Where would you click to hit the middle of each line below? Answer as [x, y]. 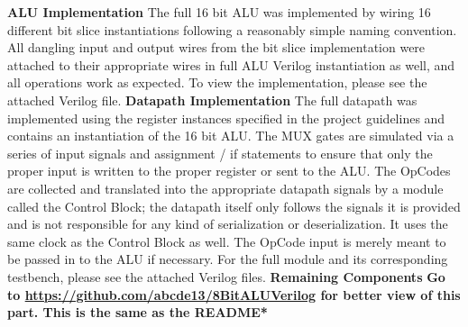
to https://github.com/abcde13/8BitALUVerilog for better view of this [234, 294]
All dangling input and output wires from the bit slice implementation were [216, 47]
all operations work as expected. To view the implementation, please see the [217, 82]
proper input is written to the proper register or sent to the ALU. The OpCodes [229, 171]
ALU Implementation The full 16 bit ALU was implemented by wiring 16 [219, 12]
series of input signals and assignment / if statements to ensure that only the [220, 153]
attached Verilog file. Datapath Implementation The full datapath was [212, 100]
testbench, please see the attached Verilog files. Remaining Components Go [226, 276]
